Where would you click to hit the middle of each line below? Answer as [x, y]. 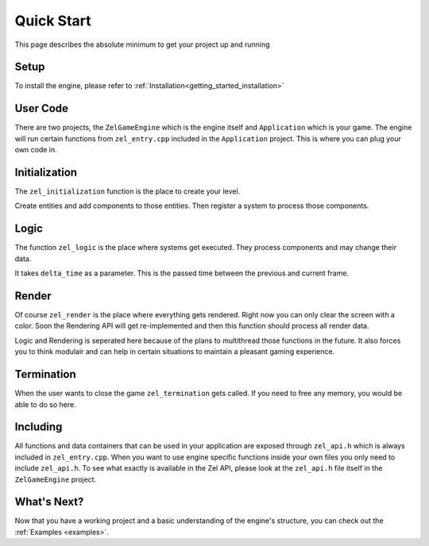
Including [39, 427]
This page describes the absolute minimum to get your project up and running [142, 44]
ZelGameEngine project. [56, 479]
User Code [42, 108]
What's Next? [49, 502]
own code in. [36, 150]
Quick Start [53, 21]
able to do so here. [45, 404]
